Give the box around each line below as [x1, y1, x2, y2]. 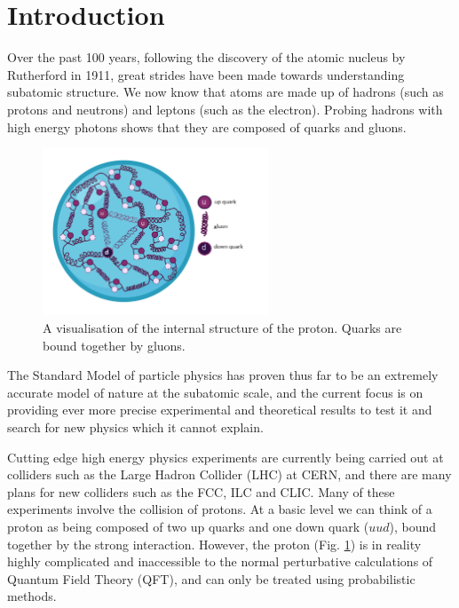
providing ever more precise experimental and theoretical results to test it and [7, 400, 432, 419]
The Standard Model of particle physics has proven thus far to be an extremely [7, 366, 439, 384]
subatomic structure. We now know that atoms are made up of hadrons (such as [7, 83, 444, 101]
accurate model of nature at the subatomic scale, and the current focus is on [7, 383, 423, 401]
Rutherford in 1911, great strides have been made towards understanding [7, 65, 405, 83]
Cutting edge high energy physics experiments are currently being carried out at [7, 447, 444, 466]
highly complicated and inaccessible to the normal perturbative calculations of [7, 552, 433, 571]
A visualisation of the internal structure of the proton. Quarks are [43, 318, 402, 336]
